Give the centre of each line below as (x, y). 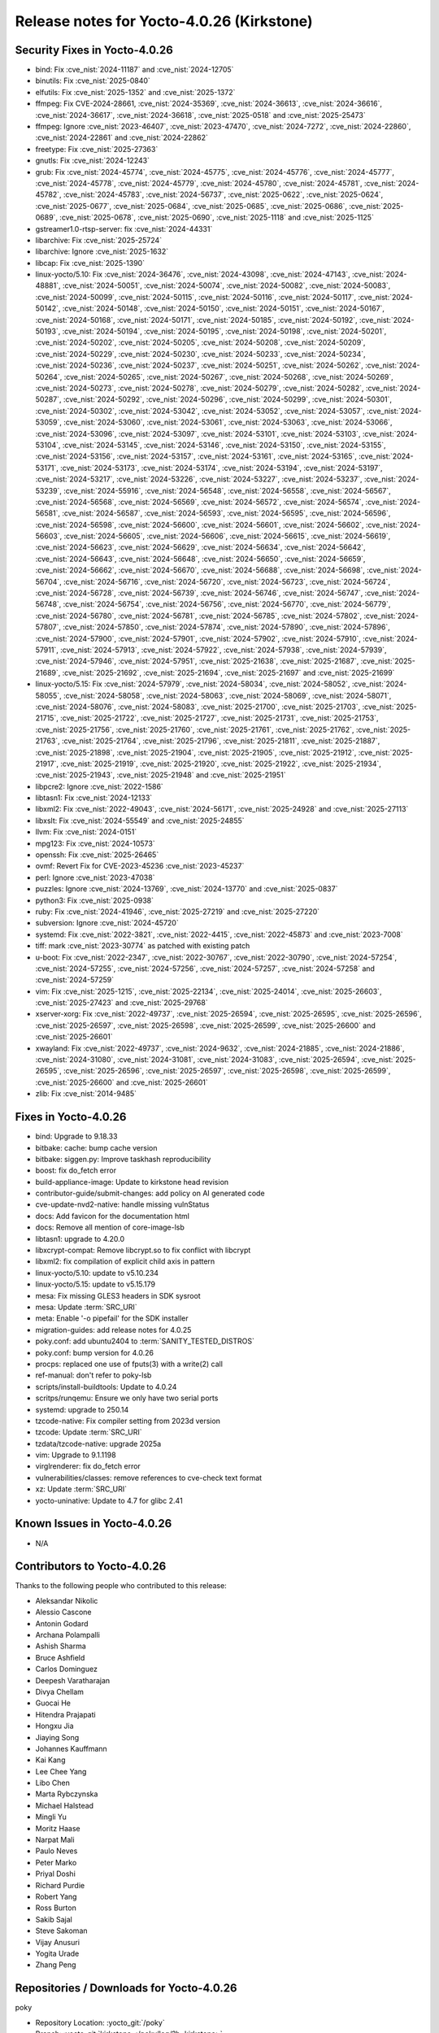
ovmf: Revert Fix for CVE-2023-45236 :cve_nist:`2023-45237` (140, 866)
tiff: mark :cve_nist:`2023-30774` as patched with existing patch (143, 946)
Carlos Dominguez (66, 1669)
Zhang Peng (56, 1965)
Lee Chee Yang (61, 1771)
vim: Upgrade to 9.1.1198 (76, 1455)
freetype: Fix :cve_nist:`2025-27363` (97, 149)
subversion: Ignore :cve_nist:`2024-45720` (107, 923)
